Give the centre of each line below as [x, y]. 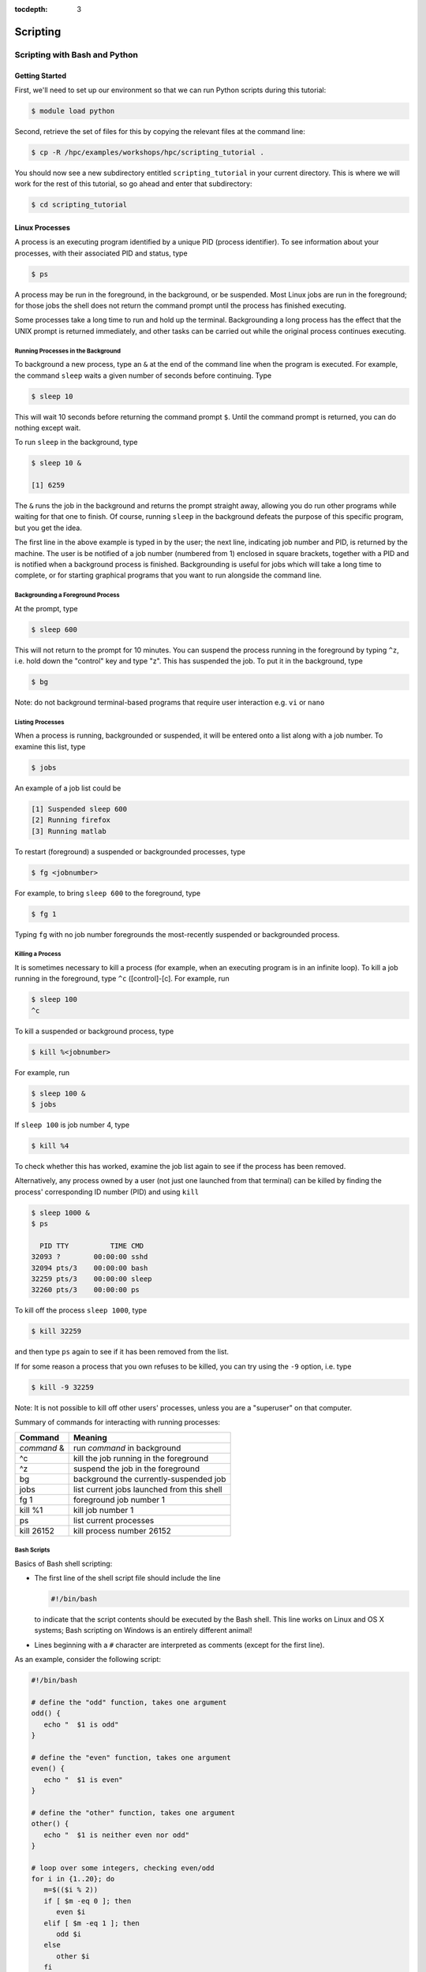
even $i [71, 1912]
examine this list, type [50, 746]
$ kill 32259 [56, 1331]
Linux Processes [43, 227]
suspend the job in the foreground [136, 1469]
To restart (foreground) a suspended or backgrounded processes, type [130, 851]
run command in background [127, 1447]
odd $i [69, 1934]
